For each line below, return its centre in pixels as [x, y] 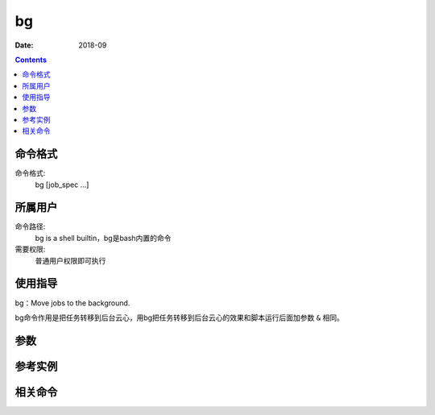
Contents [31, 60]
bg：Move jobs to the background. [72, 303]
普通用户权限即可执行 [70, 260]
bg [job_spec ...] [62, 185]
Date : [24, 45]
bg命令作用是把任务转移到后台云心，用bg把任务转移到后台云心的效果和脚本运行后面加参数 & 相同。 [179, 317]
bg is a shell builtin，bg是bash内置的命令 [103, 238]
